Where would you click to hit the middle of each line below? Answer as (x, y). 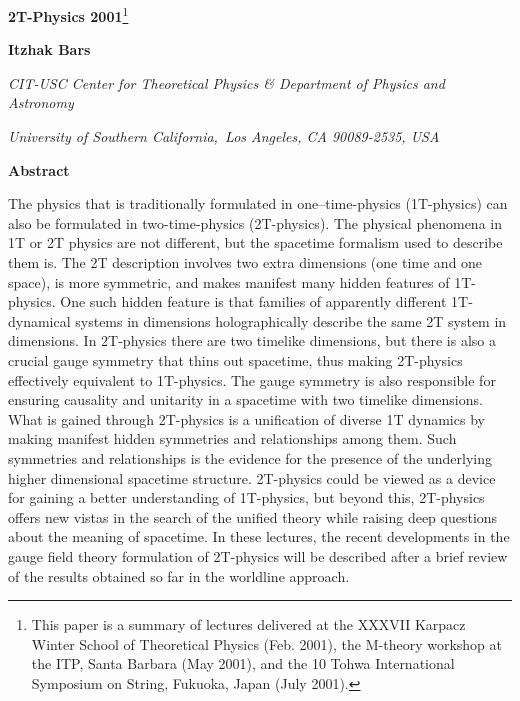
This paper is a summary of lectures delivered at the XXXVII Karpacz (248, 624)
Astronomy (41, 102)
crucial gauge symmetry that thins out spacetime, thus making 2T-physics (235, 359)
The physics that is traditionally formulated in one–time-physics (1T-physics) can (258, 203)
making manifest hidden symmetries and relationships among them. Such (232, 438)
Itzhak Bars (49, 49)
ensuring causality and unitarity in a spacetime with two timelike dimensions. (245, 399)
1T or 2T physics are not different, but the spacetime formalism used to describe (255, 242)
